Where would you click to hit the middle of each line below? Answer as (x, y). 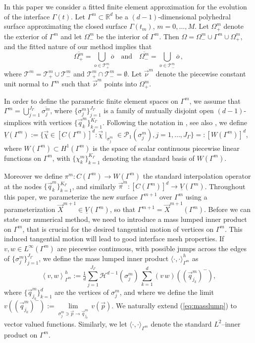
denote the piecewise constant (201, 73)
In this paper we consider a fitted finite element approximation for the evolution (126, 6)
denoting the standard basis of (149, 158)
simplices (18, 122)
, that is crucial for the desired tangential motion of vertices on (118, 229)
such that (76, 84)
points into (121, 84)
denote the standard (181, 323)
